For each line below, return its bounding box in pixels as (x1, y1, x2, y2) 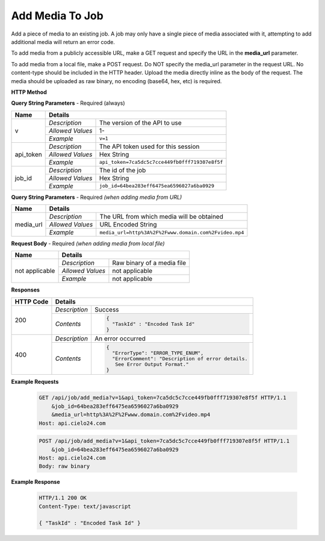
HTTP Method (11, 88, 48, 96)
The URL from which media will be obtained (99, 213, 224, 221)
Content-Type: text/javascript (39, 503, 132, 510)
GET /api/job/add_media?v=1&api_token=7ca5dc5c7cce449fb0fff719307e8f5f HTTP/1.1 (39, 395, 287, 401)
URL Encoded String (99, 220, 157, 229)
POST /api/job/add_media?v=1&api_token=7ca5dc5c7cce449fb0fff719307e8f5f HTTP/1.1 (39, 437, 290, 445)
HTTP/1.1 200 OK (39, 495, 87, 501)
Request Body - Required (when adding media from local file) (11, 240, 165, 247)
